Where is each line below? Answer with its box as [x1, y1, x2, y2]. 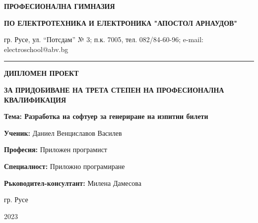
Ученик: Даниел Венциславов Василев [4, 127, 122, 138]
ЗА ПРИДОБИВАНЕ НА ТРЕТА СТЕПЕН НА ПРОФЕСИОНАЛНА [4, 84, 224, 95]
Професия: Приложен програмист [4, 144, 107, 155]
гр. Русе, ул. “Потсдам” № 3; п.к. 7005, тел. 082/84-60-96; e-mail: [4, 34, 203, 45]
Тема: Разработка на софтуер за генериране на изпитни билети [4, 111, 208, 121]
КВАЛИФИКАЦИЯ [4, 94, 66, 105]
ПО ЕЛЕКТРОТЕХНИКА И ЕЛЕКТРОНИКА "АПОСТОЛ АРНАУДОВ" [4, 17, 238, 28]
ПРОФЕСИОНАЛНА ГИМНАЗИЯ [4, 1, 115, 11]
